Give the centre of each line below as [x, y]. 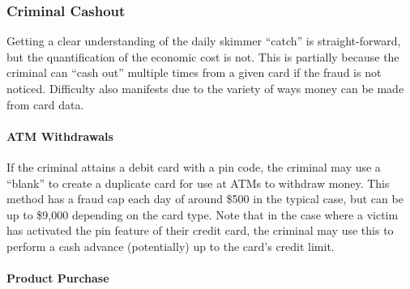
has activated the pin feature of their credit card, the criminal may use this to [200, 230]
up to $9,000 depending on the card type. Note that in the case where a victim [203, 214]
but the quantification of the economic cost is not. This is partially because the [203, 56]
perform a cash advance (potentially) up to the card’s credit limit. [171, 246]
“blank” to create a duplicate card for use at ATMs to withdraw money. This [198, 183]
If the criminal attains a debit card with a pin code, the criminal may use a [194, 166]
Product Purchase [58, 278]
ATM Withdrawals [60, 136]
